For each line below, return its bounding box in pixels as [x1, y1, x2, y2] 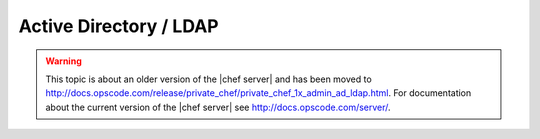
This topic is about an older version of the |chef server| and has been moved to [45, 73, 372, 85]
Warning [45, 55, 82, 67]
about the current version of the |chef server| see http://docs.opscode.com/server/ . [45, 101, 391, 113]
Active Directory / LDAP [18, 15, 219, 37]
